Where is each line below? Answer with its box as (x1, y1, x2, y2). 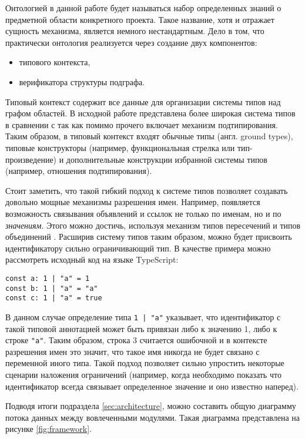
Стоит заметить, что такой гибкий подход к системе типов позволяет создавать (5, 184, 288, 196)
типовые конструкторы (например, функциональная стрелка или (5, 141, 235, 153)
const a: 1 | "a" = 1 (5, 274, 90, 283)
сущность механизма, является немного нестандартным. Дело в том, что (5, 25, 264, 37)
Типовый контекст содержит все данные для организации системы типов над (5, 95, 281, 108)
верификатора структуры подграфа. (19, 75, 145, 88)
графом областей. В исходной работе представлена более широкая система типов (5, 107, 296, 119)
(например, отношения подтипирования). (5, 165, 152, 177)
